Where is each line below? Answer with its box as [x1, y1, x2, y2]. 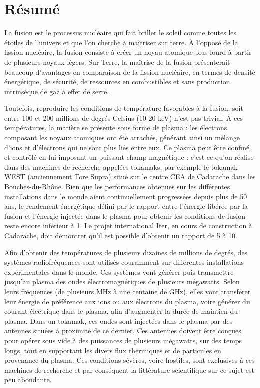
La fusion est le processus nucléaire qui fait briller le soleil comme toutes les [4, 27, 237, 38]
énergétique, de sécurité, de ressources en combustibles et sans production [4, 76, 230, 87]
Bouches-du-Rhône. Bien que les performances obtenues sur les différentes [4, 181, 230, 192]
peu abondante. [4, 374, 52, 385]
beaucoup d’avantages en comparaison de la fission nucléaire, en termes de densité [4, 66, 255, 77]
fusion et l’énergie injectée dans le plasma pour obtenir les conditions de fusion [4, 210, 246, 221]
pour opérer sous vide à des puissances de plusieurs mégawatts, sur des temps [4, 335, 242, 345]
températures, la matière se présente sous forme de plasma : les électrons [4, 122, 227, 133]
